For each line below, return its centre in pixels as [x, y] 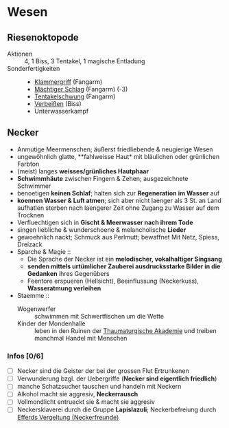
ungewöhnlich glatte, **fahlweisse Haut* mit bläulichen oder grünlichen [118, 156]
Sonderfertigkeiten [34, 68]
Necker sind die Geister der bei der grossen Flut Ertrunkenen [103, 371]
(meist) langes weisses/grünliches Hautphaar [83, 171]
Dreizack [29, 244]
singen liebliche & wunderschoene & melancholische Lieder [101, 229]
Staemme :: [33, 295]
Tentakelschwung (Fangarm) [75, 96]
